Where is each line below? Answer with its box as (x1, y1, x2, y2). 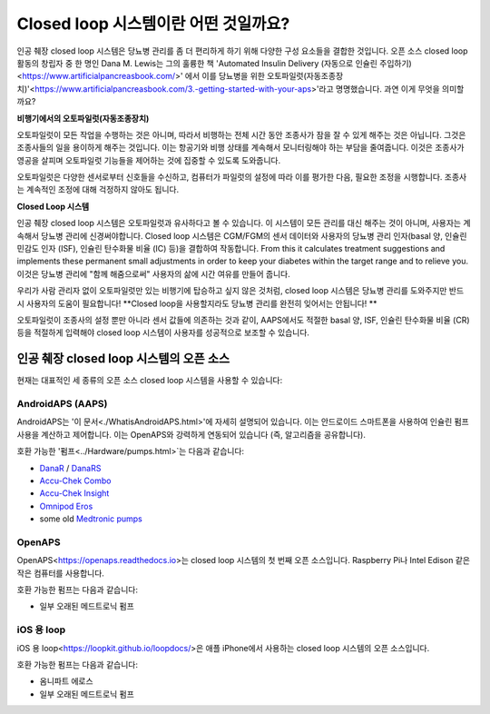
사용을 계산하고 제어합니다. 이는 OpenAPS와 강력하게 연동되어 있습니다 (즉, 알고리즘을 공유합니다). (16, 429, 367, 440)
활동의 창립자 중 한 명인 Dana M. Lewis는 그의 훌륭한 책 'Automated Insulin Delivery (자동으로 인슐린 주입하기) (16, 57, 412, 68)
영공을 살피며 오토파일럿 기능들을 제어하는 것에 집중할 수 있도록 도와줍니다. (16, 154, 281, 165)
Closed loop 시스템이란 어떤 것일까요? (16, 14, 290, 34)
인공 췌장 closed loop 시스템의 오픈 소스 (16, 351, 230, 367)
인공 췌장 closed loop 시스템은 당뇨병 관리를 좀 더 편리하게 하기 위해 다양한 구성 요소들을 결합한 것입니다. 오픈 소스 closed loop (16, 45, 468, 56)
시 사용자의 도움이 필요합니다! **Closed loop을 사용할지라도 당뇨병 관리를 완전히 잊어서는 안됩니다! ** (16, 298, 377, 309)
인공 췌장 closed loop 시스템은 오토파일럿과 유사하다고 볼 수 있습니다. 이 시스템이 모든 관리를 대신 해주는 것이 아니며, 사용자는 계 (16, 218, 471, 229)
